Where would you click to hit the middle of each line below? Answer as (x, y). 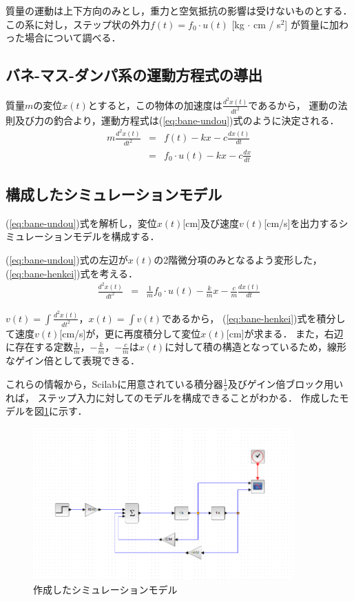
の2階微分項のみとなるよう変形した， (238, 259)
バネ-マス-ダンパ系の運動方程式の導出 (134, 75)
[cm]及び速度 (211, 223)
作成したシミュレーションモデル (105, 589)
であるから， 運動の (293, 105)
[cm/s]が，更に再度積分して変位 (130, 333)
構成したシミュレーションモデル (114, 194)
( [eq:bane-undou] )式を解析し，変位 (81, 223)
